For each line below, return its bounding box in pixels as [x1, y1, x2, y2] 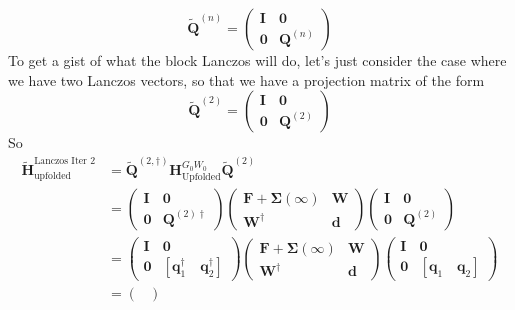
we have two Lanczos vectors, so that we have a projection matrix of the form [8, 69, 485, 90]
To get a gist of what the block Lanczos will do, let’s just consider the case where [8, 50, 507, 70]
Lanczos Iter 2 [34, 155, 96, 166]
